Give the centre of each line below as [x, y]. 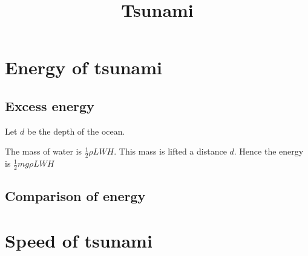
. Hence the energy [269, 151]
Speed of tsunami [79, 240]
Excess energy [50, 105]
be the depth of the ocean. [76, 131]
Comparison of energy [75, 196]
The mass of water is [44, 151]
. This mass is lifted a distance [170, 151]
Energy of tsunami [84, 67]
